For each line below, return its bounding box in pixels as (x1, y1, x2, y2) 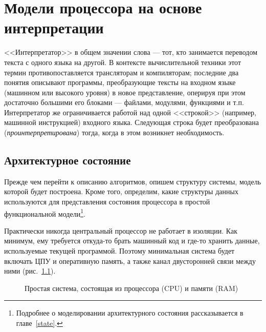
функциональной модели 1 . (4, 206, 85, 219)
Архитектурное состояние (4, 152, 131, 168)
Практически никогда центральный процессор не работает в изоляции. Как (4, 225, 237, 236)
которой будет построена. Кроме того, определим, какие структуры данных (4, 186, 238, 197)
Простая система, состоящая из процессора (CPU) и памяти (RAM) (25, 282, 238, 293)
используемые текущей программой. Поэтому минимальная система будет (4, 245, 235, 256)
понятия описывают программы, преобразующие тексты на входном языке (4, 77, 236, 88)
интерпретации (4, 17, 104, 38)
